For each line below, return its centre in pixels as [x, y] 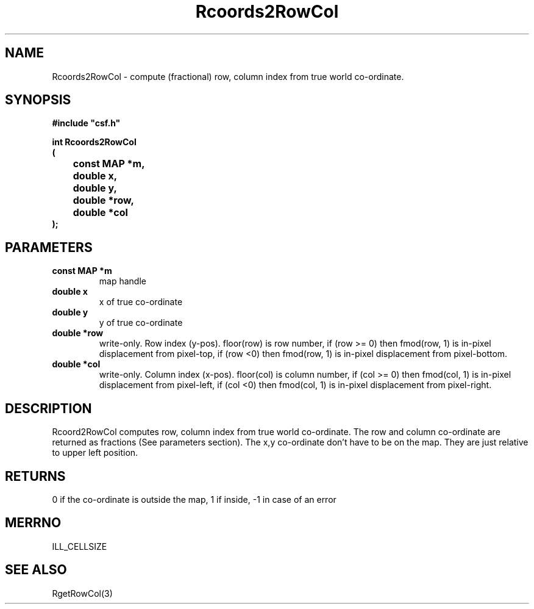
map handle [123, 281]
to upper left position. [95, 453]
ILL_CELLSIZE [80, 546]
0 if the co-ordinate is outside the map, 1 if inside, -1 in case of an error [194, 499]
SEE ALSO [36, 570]
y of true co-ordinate [141, 323]
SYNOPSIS [38, 100]
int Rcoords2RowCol [94, 142]
